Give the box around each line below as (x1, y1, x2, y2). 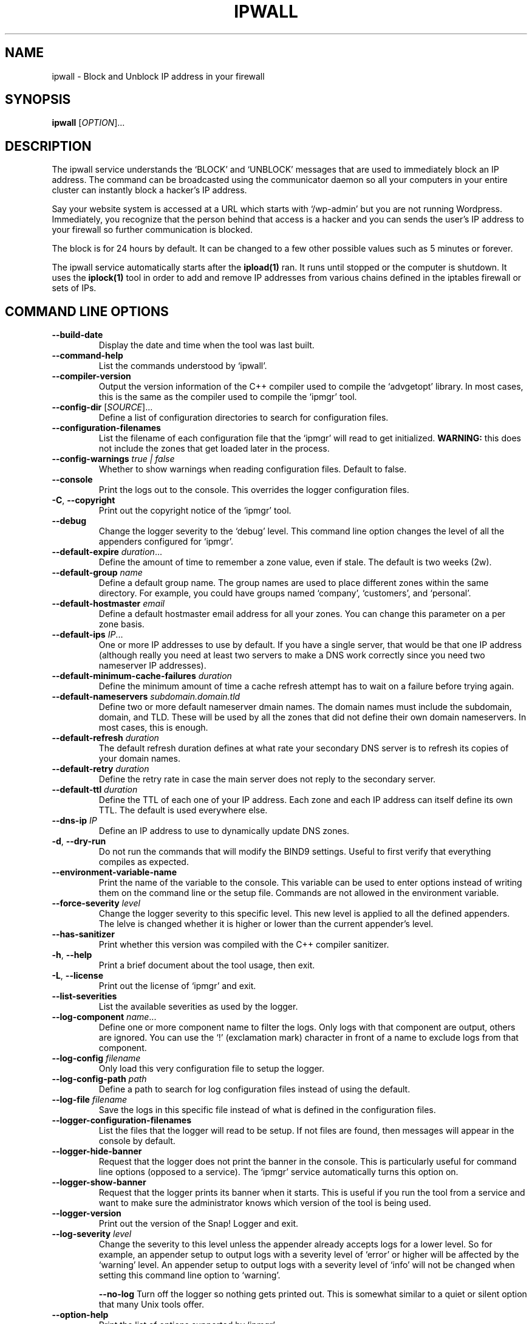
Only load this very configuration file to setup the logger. (98, 1063, 325, 1074)
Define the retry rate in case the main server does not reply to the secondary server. (98, 774, 436, 785)
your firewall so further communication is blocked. (52, 224, 253, 235)
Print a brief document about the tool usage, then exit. (98, 960, 315, 971)
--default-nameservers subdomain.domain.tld (52, 691, 240, 702)
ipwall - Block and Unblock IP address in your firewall (52, 71, 265, 81)
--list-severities (52, 991, 117, 1002)
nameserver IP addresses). (98, 660, 206, 671)
